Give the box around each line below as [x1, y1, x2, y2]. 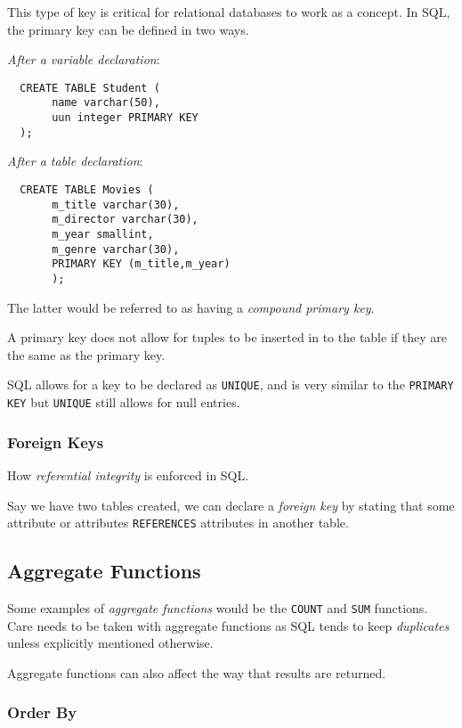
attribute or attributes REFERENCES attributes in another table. [7, 513, 349, 532]
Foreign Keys [7, 430, 104, 453]
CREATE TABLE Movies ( [20, 184, 154, 196]
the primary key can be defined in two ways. [7, 20, 249, 38]
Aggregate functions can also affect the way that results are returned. [7, 663, 386, 682]
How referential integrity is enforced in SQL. [7, 465, 249, 484]
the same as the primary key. [7, 345, 166, 364]
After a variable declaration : [7, 50, 160, 69]
